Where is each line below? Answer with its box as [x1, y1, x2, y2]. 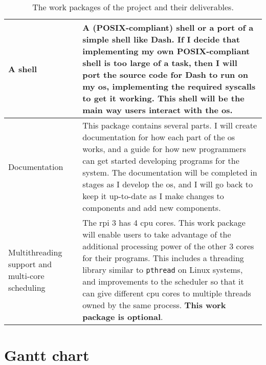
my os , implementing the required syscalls [82, 80, 256, 92]
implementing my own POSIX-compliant [82, 45, 250, 57]
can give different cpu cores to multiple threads [82, 287, 251, 299]
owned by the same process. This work [82, 299, 226, 311]
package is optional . [82, 311, 163, 323]
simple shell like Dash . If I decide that [82, 33, 240, 45]
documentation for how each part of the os [82, 131, 235, 143]
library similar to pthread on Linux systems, [82, 264, 243, 275]
